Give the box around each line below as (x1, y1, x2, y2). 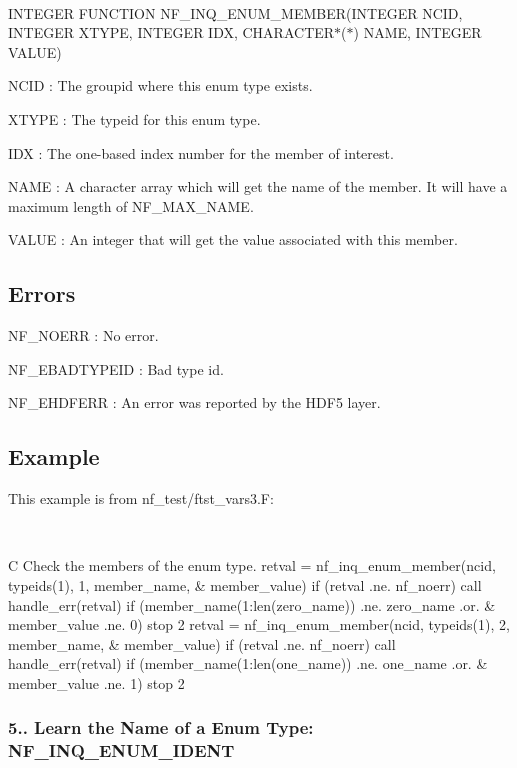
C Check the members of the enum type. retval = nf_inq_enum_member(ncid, (8, 555, 496, 576)
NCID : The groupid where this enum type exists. (8, 75, 313, 96)
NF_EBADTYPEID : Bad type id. (8, 358, 224, 379)
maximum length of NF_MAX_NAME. (8, 195, 254, 216)
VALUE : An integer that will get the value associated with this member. (8, 229, 458, 250)
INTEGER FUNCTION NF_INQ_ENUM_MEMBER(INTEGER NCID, (8, 2, 463, 23)
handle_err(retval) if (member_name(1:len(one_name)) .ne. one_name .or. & (8, 653, 488, 674)
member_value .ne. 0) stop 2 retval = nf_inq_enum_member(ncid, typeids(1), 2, (8, 614, 510, 635)
